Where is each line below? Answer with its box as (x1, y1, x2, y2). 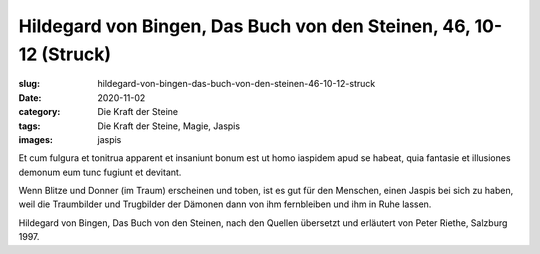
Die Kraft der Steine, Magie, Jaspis (97, 120, 240, 132)
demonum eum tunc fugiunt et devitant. (18, 166, 182, 178)
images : (18, 133, 54, 145)
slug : (18, 78, 40, 90)
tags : (18, 120, 41, 132)
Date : (18, 91, 42, 104)
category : (18, 106, 61, 118)
